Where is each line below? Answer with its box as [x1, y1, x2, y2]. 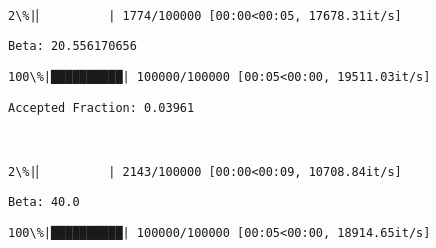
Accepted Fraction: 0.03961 [8, 100, 195, 115]
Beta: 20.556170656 [8, 39, 137, 54]
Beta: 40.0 [8, 195, 80, 210]
